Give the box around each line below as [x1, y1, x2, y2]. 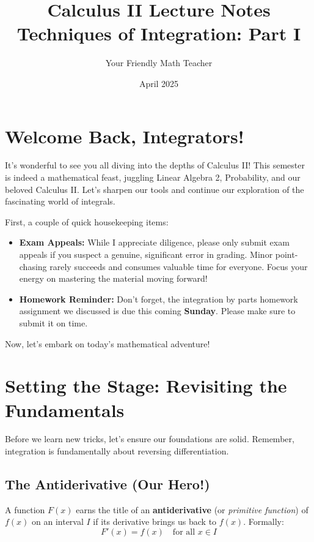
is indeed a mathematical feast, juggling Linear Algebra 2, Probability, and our [5, 171, 301, 184]
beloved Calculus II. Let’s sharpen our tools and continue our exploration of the [5, 183, 304, 195]
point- [275, 248, 298, 260]
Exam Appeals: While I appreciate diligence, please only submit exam [19, 236, 290, 249]
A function [5, 503, 45, 516]
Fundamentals [5, 397, 125, 422]
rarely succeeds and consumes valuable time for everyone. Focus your [49, 260, 308, 273]
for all [172, 528, 195, 537]
